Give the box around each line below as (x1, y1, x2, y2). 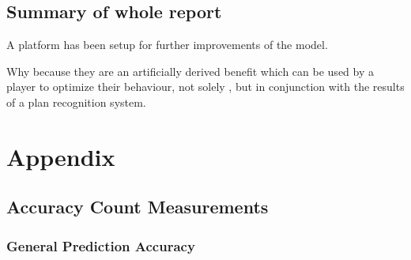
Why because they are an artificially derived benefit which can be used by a (6, 62, 374, 79)
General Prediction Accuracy (6, 236, 195, 255)
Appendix (6, 140, 115, 172)
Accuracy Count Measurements (6, 194, 269, 219)
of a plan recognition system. (6, 93, 146, 110)
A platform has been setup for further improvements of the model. (6, 36, 328, 53)
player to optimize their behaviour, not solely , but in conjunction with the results (6, 78, 405, 95)
